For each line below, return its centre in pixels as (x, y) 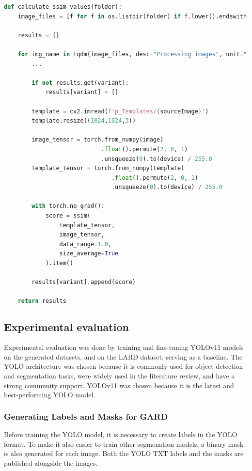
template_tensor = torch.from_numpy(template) (108, 168)
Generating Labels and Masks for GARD (86, 416)
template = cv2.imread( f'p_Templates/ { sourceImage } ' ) (120, 111)
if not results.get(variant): (80, 83)
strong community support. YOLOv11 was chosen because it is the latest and (119, 385)
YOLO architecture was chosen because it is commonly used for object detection (124, 366)
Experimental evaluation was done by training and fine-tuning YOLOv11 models (124, 347)
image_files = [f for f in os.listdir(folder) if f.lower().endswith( (134, 16)
